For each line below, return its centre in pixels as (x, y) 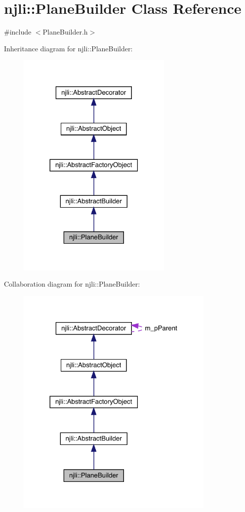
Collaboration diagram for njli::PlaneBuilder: (72, 284)
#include (18, 32)
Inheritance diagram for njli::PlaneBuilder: (68, 48)
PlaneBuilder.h (65, 32)
